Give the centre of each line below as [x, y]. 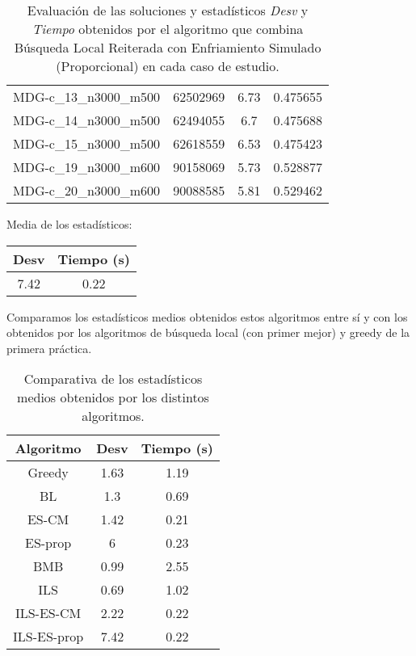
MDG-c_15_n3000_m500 [87, 143]
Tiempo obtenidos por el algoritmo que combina [168, 29]
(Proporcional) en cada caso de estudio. [168, 66]
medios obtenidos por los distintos [113, 397]
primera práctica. [49, 348]
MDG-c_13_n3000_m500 [87, 97]
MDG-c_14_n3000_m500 [87, 120]
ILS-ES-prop [48, 637]
